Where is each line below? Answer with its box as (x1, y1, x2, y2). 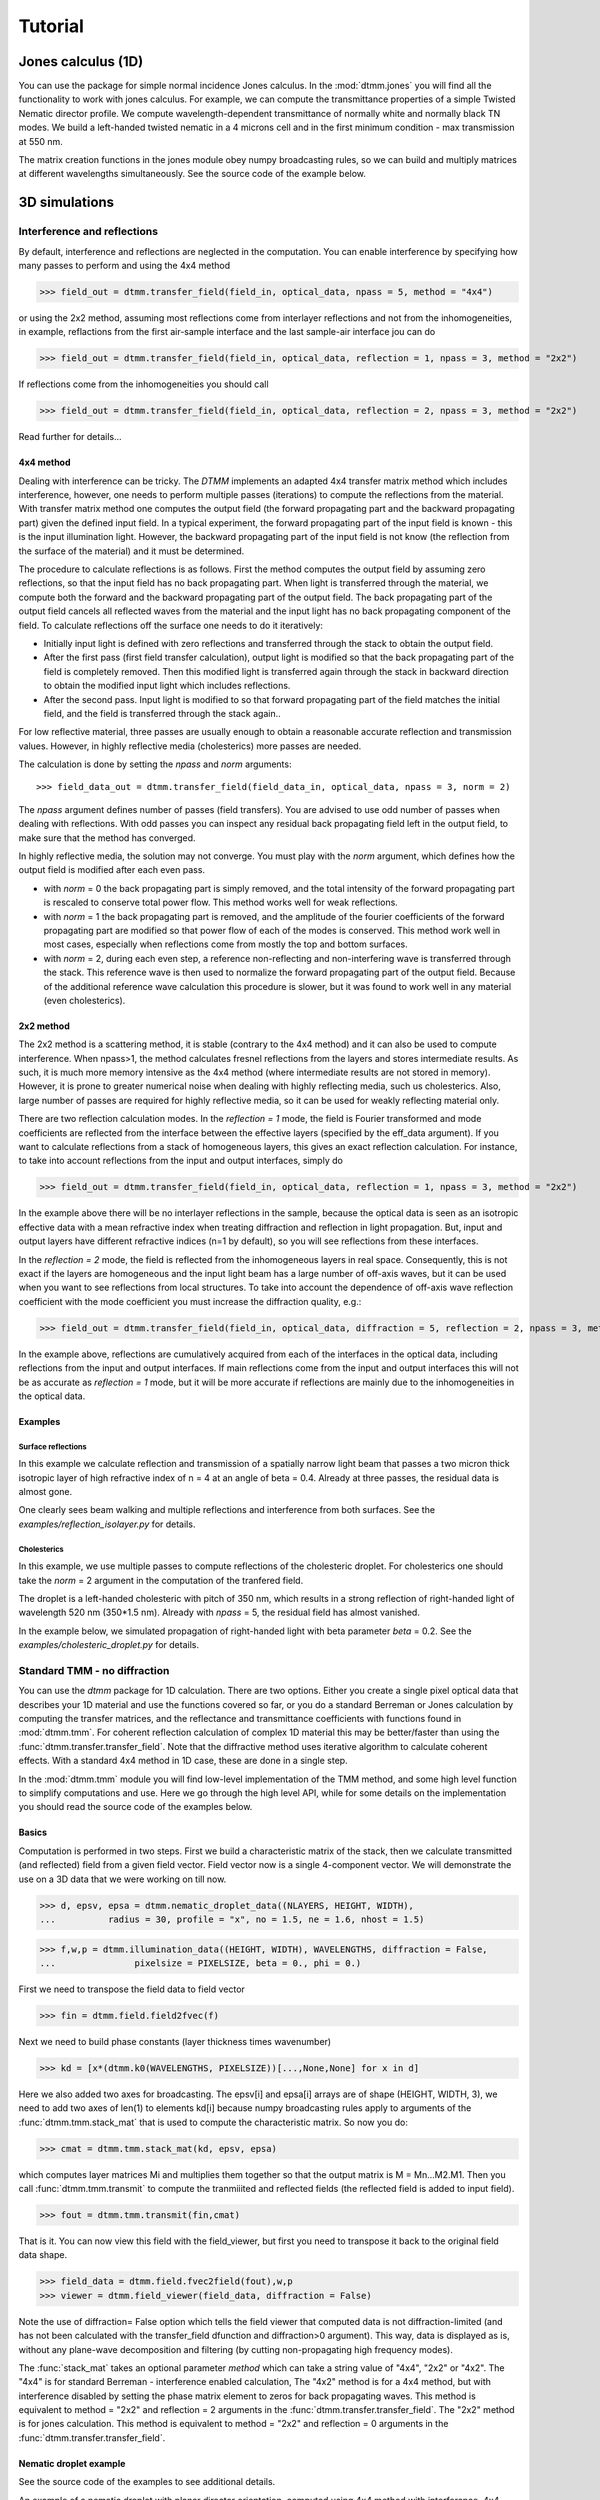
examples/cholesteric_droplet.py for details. (18, 1639, 200, 1651)
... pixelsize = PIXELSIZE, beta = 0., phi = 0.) (39, 1957, 362, 1969)
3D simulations (18, 194, 115, 211)
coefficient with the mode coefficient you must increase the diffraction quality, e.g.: (18, 1295, 362, 1307)
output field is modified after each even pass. (18, 864, 205, 876)
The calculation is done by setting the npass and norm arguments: (18, 758, 292, 770)
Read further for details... (18, 431, 122, 443)
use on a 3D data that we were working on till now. (18, 1873, 227, 1885)
